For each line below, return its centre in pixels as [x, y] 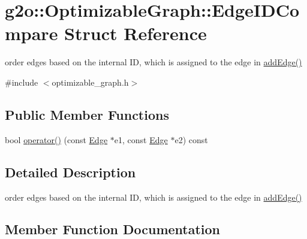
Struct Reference [136, 33]
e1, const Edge [141, 139]
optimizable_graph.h [90, 82]
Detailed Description [70, 172]
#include [22, 82]
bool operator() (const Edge [56, 139]
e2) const [191, 139]
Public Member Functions [87, 114]
